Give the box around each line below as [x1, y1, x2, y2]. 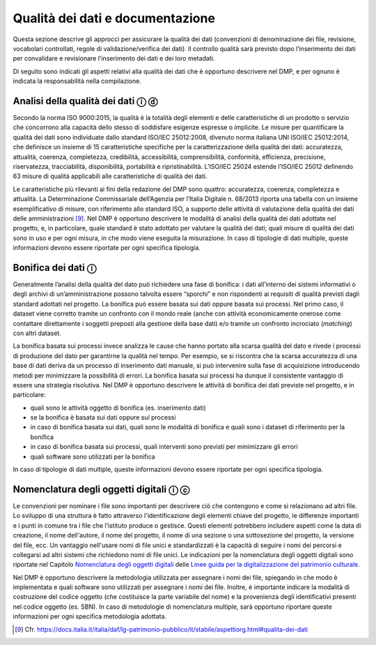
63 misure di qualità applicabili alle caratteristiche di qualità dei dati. [13, 172, 207, 181]
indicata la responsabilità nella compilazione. [13, 77, 142, 85]
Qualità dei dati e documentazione [13, 10, 216, 26]
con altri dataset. [13, 329, 62, 337]
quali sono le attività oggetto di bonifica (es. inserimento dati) [30, 403, 207, 412]
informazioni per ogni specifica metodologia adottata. [13, 612, 167, 621]
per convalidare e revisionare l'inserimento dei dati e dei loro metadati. [13, 54, 215, 63]
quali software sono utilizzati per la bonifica [30, 452, 156, 461]
